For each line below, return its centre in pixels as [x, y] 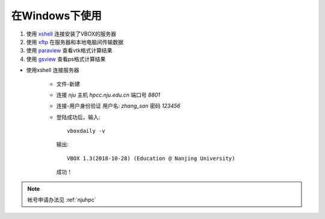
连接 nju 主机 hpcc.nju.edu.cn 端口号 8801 [108, 95]
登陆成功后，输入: [78, 117]
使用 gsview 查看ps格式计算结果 [66, 59]
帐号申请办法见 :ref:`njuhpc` [62, 200]
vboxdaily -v [86, 131]
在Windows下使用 [56, 16]
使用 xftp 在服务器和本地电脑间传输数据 [75, 42]
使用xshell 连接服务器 [53, 70]
